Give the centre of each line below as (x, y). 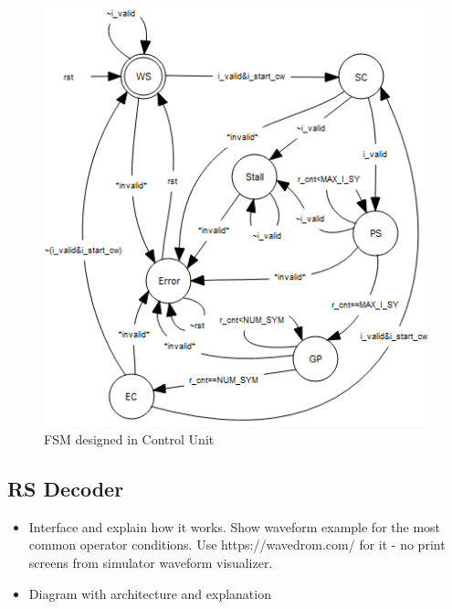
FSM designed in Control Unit (129, 438)
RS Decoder (66, 488)
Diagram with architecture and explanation (150, 593)
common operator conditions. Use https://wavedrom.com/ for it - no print (237, 545)
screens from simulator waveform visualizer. (151, 562)
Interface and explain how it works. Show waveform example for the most (235, 526)
